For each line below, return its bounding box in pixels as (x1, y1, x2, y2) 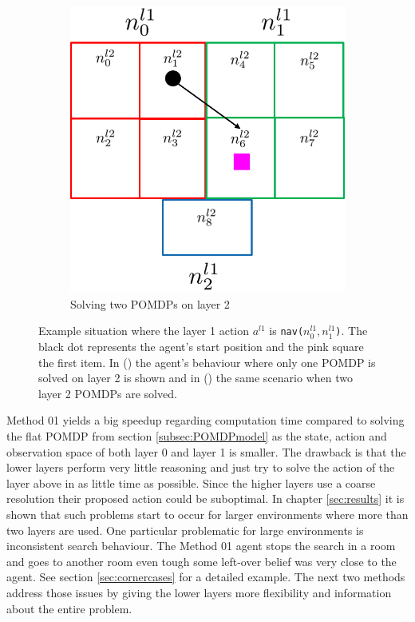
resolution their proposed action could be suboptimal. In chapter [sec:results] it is (6, 490, 405, 507)
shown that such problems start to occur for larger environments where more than (6, 505, 409, 522)
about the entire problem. (6, 600, 132, 616)
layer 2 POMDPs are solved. (38, 385, 177, 401)
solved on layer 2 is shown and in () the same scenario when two (38, 369, 353, 386)
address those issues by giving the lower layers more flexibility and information (6, 584, 392, 600)
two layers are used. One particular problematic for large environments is (6, 521, 364, 538)
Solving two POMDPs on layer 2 (70, 295, 230, 312)
